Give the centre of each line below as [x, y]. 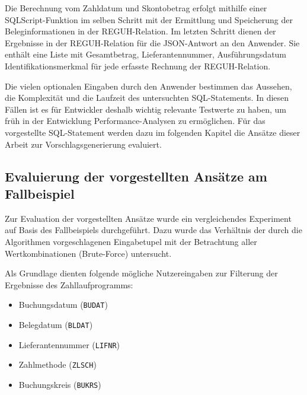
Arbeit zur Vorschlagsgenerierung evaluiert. [83, 144]
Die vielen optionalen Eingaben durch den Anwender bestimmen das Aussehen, [148, 86]
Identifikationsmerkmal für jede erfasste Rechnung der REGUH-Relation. [138, 66]
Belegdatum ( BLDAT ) [56, 324]
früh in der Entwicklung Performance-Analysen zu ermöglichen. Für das [135, 121]
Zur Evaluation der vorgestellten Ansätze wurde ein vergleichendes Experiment [148, 218]
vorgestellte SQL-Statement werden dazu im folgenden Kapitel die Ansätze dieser [153, 132]
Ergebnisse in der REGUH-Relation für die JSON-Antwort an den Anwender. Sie [152, 42]
